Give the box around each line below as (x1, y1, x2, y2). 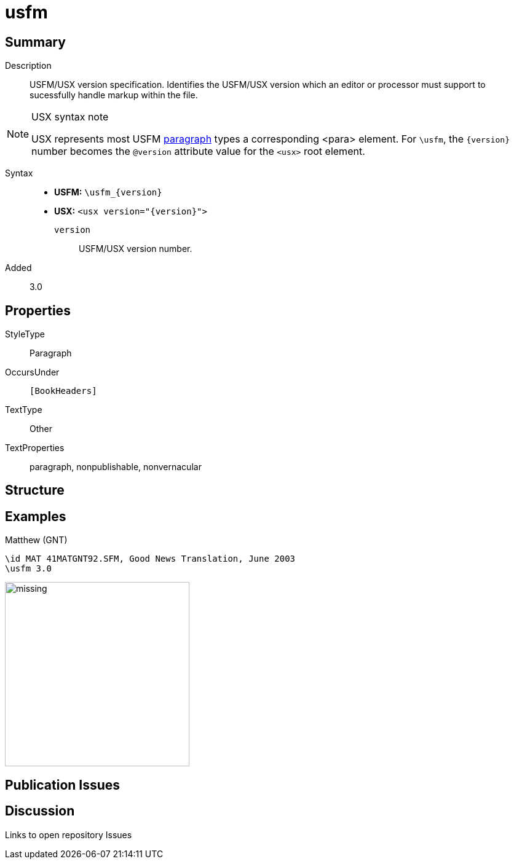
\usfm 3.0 (5, 564, 52, 574)
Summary (5, 34, 66, 50)
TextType (5, 404, 42, 415)
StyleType (5, 329, 45, 340)
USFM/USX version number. (79, 243, 192, 254)
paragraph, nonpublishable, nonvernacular (30, 461, 202, 473)
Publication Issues (5, 777, 121, 793)
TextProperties (5, 442, 65, 454)
